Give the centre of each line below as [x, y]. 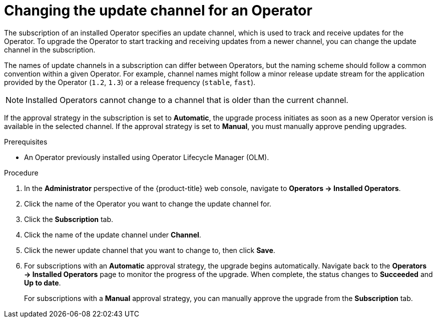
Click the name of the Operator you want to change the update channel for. [148, 203]
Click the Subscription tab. [69, 219]
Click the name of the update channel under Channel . [113, 234]
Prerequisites [26, 141]
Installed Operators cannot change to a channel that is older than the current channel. [187, 100]
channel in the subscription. [50, 49]
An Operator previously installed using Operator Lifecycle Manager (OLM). [147, 157]
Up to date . [43, 282]
